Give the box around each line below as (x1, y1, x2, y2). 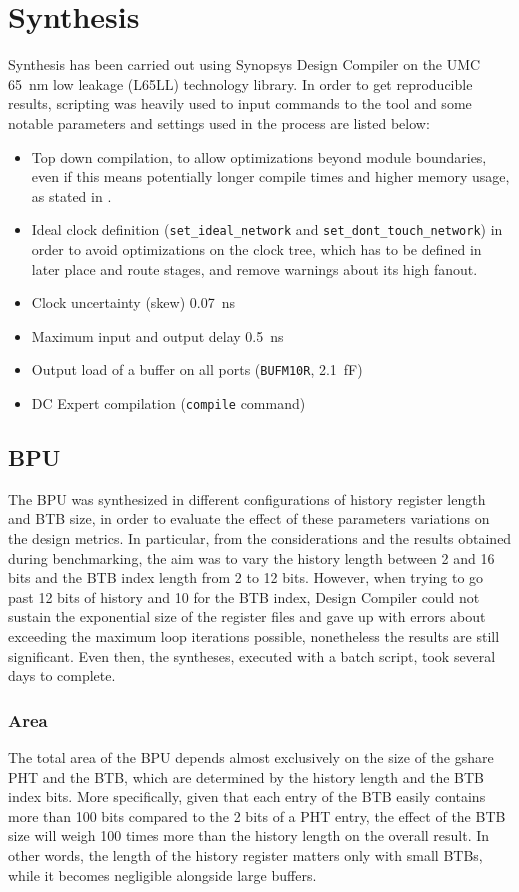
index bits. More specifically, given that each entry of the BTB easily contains (8, 786, 486, 807)
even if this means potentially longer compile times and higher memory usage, (31, 166, 510, 187)
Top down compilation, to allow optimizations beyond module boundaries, (31, 146, 487, 167)
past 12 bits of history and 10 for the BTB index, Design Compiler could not (8, 586, 480, 607)
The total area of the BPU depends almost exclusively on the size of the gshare (8, 746, 494, 767)
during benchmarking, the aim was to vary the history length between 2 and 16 (8, 547, 495, 568)
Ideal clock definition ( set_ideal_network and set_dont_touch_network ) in (31, 219, 503, 240)
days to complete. (8, 665, 116, 686)
